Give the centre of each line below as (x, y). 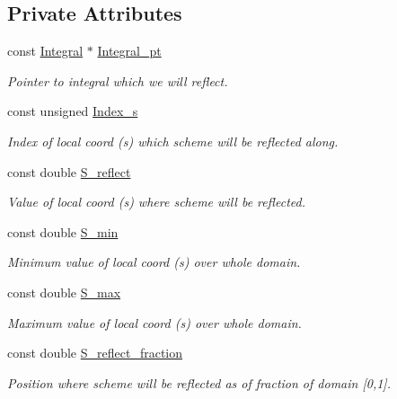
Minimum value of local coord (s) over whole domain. (154, 262)
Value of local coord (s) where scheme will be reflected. (156, 202)
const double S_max (64, 292)
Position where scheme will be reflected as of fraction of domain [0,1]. (199, 382)
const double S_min (63, 231)
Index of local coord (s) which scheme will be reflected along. (173, 141)
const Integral (45, 51)
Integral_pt (129, 51)
